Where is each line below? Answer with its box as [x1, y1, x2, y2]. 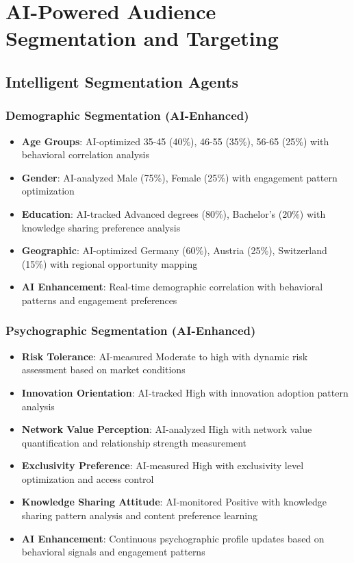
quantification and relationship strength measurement [21, 435, 247, 449]
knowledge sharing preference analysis [21, 220, 181, 234]
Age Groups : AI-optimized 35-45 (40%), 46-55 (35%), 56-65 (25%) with [21, 134, 329, 148]
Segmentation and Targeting [5, 24, 279, 52]
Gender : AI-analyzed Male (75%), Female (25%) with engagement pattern [21, 170, 338, 184]
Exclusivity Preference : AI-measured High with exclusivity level [21, 458, 304, 473]
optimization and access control [21, 471, 154, 486]
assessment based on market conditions [21, 362, 186, 377]
